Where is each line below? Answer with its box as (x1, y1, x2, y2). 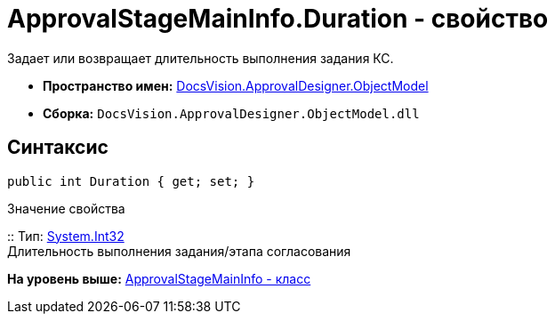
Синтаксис (7, 136, 109, 159)
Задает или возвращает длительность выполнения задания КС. (7, 50, 394, 66)
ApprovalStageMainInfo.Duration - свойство (7, 4, 549, 34)
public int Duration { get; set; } (7, 173, 255, 189)
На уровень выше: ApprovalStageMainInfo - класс (7, 270, 311, 286)
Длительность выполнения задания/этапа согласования (7, 243, 351, 259)
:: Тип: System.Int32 (7, 228, 125, 244)
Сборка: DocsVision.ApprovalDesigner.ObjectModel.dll (43, 105, 420, 121)
